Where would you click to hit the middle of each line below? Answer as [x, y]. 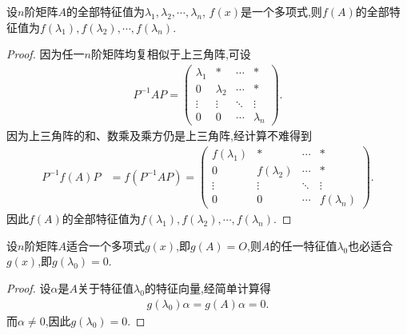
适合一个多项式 [105, 245]
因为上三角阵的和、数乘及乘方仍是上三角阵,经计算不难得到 [159, 136]
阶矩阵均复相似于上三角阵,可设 [171, 54]
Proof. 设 [29, 288]
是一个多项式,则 [281, 11]
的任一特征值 [303, 245]
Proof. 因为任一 [46, 54]
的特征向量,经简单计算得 [207, 288]
